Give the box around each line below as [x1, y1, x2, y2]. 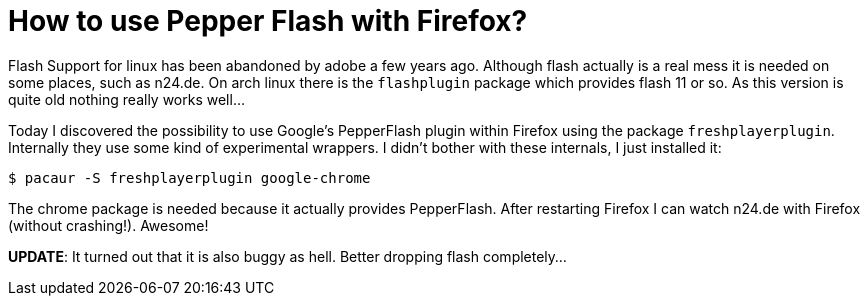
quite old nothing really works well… [8, 90, 245, 108]
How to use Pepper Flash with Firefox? [8, 4, 528, 38]
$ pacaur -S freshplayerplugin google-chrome [8, 169, 371, 186]
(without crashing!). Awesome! [8, 216, 209, 234]
